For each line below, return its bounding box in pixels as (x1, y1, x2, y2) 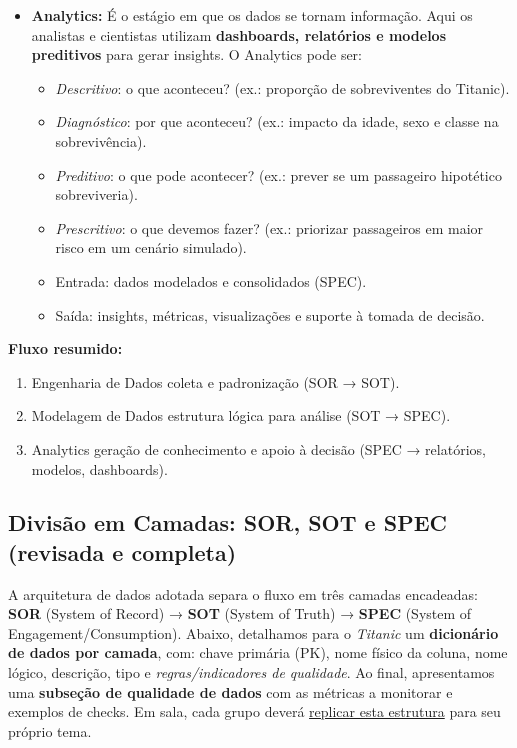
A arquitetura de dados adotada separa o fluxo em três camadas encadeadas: (8, 583, 478, 604)
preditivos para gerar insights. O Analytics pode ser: (31, 44, 362, 65)
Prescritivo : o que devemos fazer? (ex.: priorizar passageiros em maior (55, 217, 484, 238)
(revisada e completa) (8, 536, 237, 567)
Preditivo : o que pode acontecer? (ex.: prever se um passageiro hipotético (55, 164, 502, 185)
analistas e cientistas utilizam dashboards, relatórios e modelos (31, 24, 447, 45)
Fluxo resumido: (8, 338, 123, 359)
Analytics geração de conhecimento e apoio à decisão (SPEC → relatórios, (31, 438, 486, 459)
